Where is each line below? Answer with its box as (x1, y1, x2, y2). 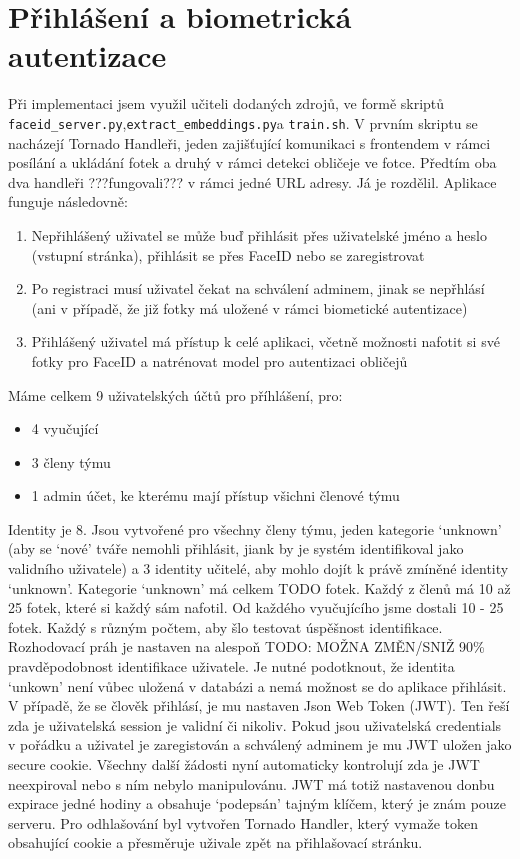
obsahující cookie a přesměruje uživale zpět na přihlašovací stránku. (8, 832, 423, 853)
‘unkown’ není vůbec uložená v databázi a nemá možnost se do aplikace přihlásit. (8, 675, 507, 696)
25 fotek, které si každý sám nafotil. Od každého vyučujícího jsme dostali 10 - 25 (8, 597, 504, 618)
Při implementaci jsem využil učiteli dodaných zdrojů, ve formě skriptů (8, 93, 445, 114)
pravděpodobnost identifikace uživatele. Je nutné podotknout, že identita (8, 656, 455, 677)
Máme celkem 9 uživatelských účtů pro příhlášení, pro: (8, 384, 343, 405)
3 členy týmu (31, 451, 111, 472)
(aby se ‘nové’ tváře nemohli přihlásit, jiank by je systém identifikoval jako (8, 538, 464, 559)
